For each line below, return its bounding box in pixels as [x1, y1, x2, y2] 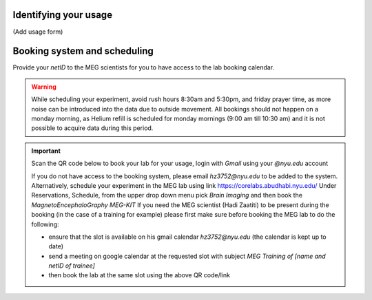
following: [31, 220, 59, 228]
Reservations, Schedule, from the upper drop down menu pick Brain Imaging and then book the [31, 191, 303, 200]
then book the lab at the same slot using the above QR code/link [48, 271, 231, 279]
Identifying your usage [12, 9, 113, 21]
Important [31, 147, 61, 155]
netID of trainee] [48, 261, 96, 270]
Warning [31, 83, 56, 91]
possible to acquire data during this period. [31, 124, 154, 132]
